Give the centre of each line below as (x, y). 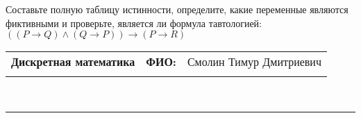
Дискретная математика (73, 62)
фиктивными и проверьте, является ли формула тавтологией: (134, 23)
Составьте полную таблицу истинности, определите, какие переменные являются (177, 9)
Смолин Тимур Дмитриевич (254, 62)
